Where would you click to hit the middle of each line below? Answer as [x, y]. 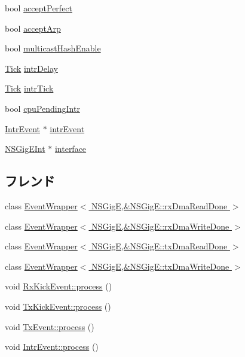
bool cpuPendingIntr [42, 108]
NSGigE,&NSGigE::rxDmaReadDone [160, 205]
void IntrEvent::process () [52, 347]
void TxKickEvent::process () [58, 306]
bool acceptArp [33, 28]
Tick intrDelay [31, 68]
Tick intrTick [29, 88]
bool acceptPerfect [39, 8]
